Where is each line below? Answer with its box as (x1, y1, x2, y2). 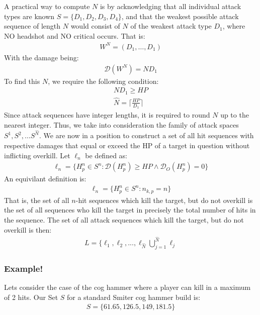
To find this (4, 75, 40, 86)
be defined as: (85, 150, 127, 160)
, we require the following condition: (48, 75, 159, 86)
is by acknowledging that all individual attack (100, 1, 241, 11)
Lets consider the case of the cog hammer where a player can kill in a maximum (4, 282, 251, 292)
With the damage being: (4, 52, 79, 62)
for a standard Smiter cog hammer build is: (66, 291, 201, 302)
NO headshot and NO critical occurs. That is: (4, 30, 145, 41)
